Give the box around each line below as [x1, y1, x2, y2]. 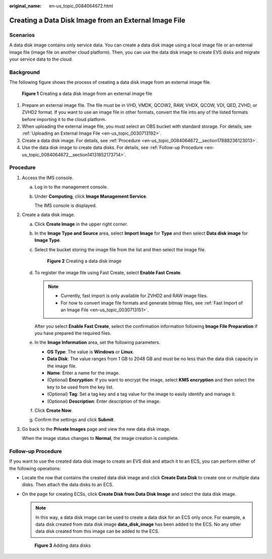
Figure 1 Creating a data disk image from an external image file [22, 91, 153, 97]
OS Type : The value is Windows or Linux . [47, 349, 134, 355]
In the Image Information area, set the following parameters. [34, 340, 161, 346]
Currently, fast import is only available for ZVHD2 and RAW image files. [60, 293, 208, 299]
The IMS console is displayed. [34, 202, 97, 208]
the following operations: [9, 465, 61, 471]
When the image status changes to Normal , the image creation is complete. [22, 435, 179, 441]
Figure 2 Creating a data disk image [47, 258, 122, 264]
